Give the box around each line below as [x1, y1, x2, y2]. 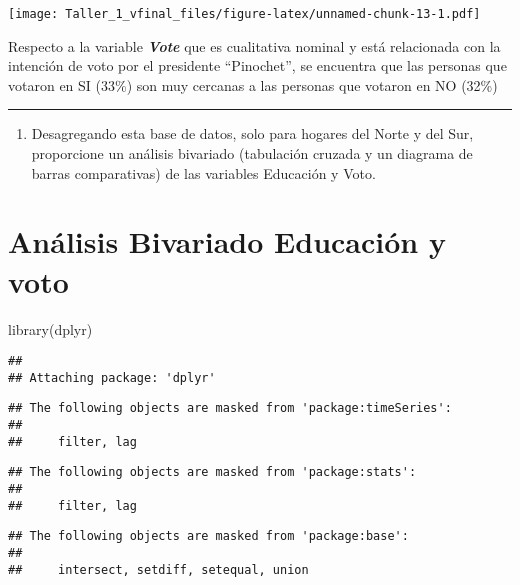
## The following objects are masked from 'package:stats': [8, 465, 417, 480]
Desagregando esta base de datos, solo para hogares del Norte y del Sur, [31, 123, 474, 144]
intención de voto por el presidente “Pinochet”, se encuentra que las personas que [8, 55, 507, 76]
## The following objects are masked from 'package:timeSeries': [8, 401, 452, 416]
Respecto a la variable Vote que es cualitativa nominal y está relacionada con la [8, 35, 501, 56]
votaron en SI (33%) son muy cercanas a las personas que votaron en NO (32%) [8, 74, 498, 95]
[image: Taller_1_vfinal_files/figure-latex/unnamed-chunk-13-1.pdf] [8, 7, 481, 21]
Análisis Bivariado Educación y [8, 221, 446, 262]
